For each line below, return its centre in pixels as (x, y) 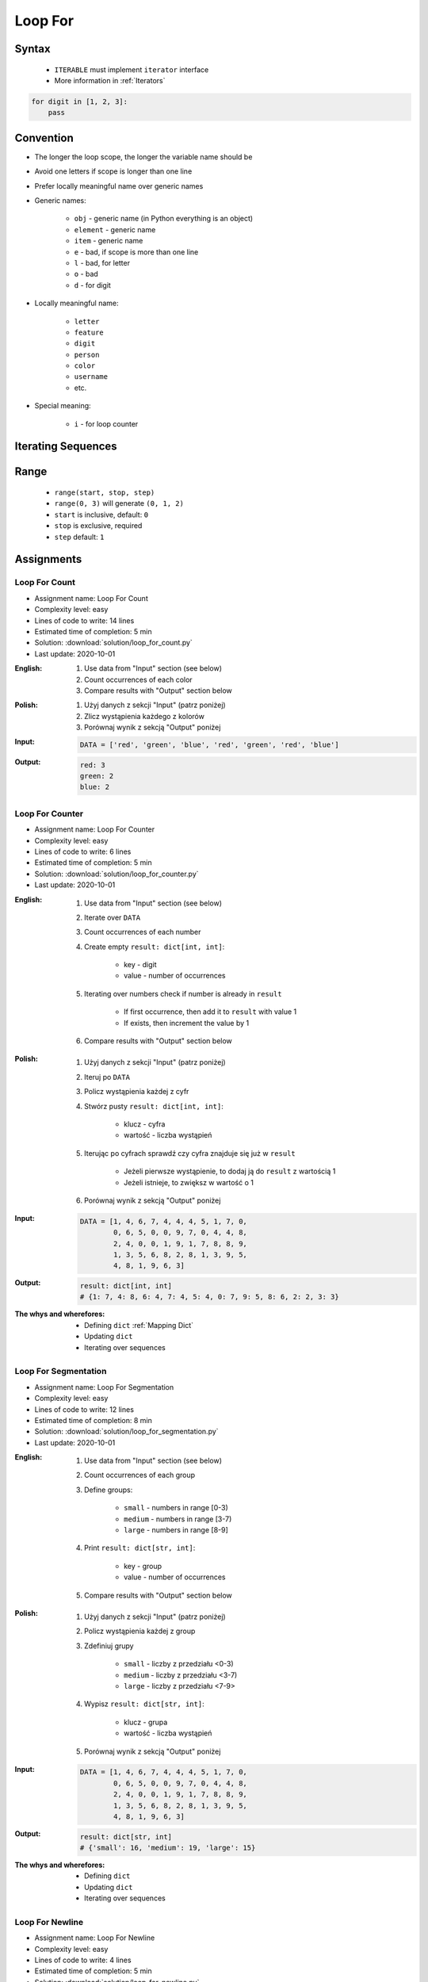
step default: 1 (79, 537)
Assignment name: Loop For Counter (95, 829)
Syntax (32, 49)
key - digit (140, 965)
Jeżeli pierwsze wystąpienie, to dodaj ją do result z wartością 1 (230, 1171)
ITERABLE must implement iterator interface (132, 69)
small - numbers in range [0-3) (176, 1508)
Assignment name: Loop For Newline (95, 1938)
